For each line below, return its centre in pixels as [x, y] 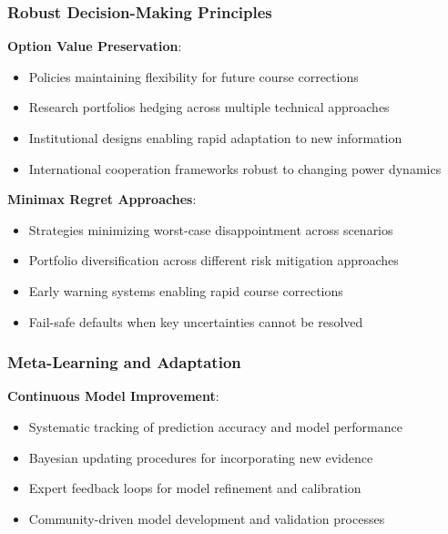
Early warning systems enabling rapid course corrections [186, 290]
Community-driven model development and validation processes [207, 518]
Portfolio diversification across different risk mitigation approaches [214, 260]
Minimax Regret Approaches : [102, 199]
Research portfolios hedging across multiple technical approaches [209, 107]
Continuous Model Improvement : [113, 396]
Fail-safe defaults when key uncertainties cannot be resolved [196, 321]
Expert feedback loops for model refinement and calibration [195, 488]
